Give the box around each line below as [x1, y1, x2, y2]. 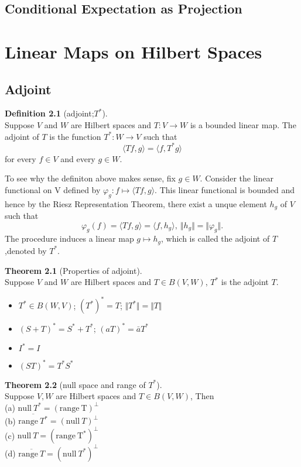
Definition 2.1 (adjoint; [5, 107, 94, 119]
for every [5, 152, 36, 164]
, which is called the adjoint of [161, 232, 270, 245]
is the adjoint [221, 276, 269, 288]
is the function [49, 130, 101, 142]
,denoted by [5, 244, 47, 256]
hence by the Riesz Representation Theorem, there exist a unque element [5, 197, 267, 210]
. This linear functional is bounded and [155, 183, 295, 195]
